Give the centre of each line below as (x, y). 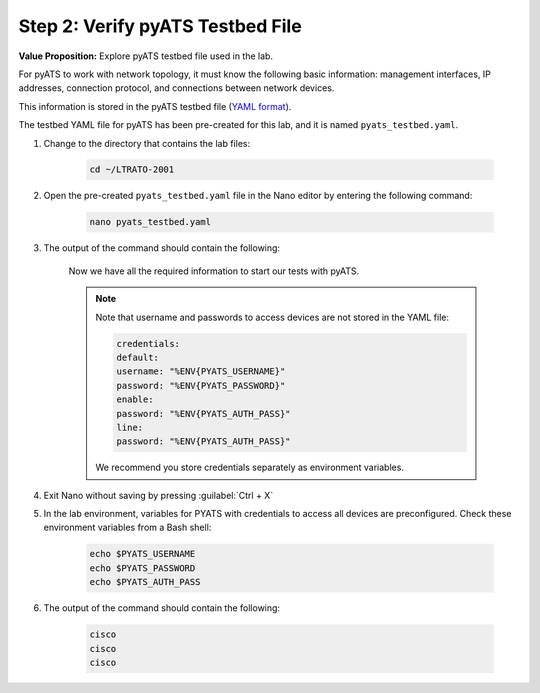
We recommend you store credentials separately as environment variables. (250, 467)
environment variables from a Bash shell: (127, 527)
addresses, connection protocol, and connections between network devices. (176, 88)
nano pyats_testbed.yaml (150, 222)
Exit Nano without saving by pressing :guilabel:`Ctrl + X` (158, 495)
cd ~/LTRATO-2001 (132, 169)
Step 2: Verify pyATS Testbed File (160, 26)
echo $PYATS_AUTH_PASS (145, 582)
